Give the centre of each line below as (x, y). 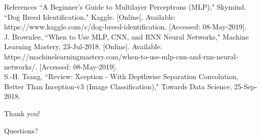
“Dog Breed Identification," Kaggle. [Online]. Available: (90, 16)
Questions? (21, 130)
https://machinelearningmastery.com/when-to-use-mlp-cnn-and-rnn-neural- (121, 56)
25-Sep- (246, 86)
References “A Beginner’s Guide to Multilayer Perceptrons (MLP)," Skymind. (125, 7)
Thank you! (22, 113)
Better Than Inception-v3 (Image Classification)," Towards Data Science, (118, 86)
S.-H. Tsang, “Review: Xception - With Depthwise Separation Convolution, (121, 76)
